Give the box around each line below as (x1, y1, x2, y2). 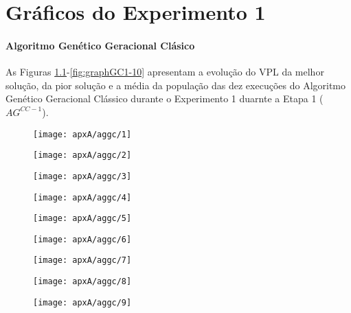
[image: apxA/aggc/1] (33, 129, 132, 139)
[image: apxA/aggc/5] (33, 213, 132, 224)
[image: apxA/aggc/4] (33, 192, 132, 202)
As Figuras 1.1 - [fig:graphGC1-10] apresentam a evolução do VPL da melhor (5, 65, 324, 79)
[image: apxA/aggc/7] (33, 255, 132, 266)
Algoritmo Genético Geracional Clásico (5, 38, 195, 52)
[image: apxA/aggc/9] (33, 297, 132, 308)
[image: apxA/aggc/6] (33, 234, 132, 244)
